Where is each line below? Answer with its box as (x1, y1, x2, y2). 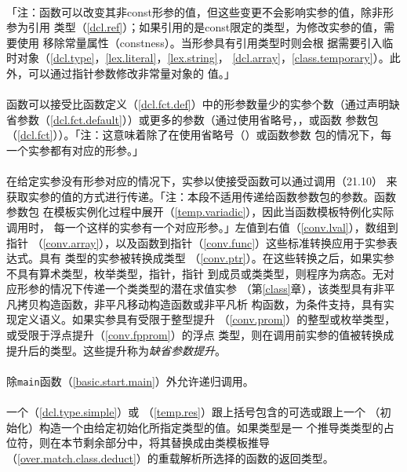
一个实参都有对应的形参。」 (6, 141, 144, 158)
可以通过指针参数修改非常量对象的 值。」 (27, 64, 235, 81)
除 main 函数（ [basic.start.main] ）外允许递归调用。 (6, 372, 254, 389)
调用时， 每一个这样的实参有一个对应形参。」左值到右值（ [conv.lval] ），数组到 (6, 218, 398, 235)
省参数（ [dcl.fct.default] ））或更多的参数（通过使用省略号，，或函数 (6, 111, 342, 127)
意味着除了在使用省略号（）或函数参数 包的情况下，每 (113, 126, 392, 143)
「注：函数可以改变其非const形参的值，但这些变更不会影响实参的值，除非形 (6, 3, 394, 20)
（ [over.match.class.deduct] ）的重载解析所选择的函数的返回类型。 (6, 449, 334, 466)
